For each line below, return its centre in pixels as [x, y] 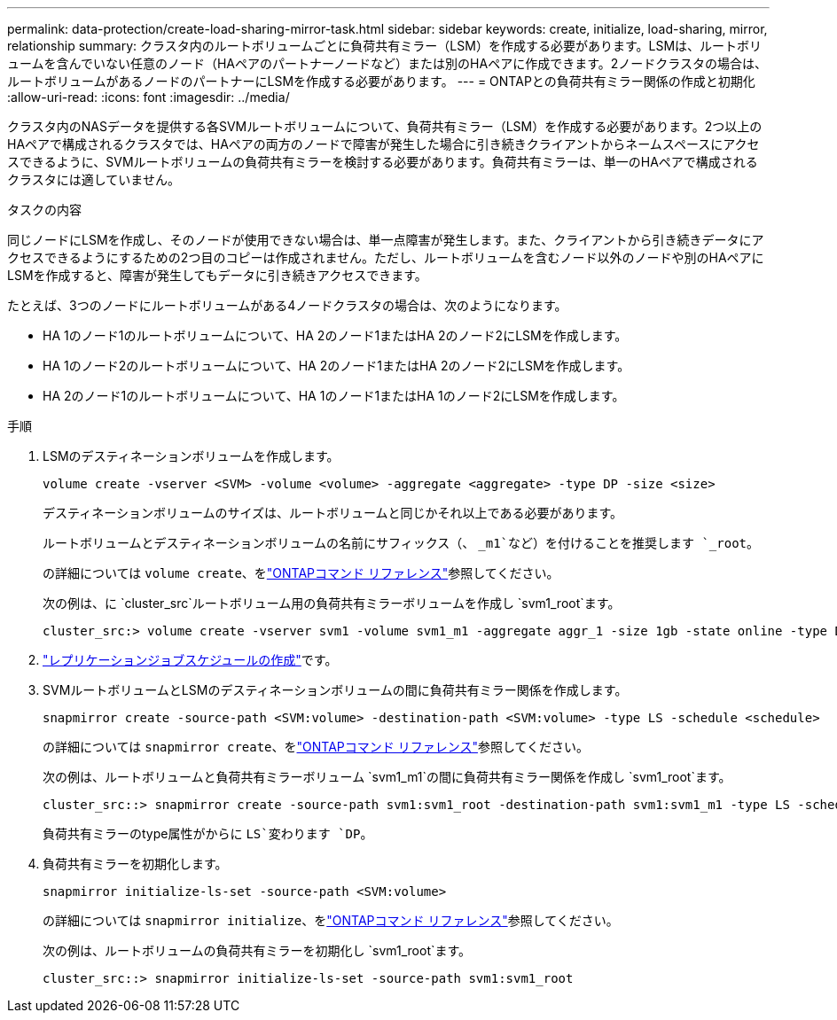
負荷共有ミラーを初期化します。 [135, 864]
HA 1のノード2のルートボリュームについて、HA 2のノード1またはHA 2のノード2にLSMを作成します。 [336, 366]
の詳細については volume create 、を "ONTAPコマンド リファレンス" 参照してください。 [301, 573]
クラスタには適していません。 [94, 179]
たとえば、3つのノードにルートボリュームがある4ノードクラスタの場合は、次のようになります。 [287, 305]
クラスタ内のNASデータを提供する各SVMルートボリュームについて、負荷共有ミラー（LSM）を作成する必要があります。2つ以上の [385, 126]
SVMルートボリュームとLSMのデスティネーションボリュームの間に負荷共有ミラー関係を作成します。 [335, 690]
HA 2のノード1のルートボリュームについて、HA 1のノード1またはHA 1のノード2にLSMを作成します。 [334, 396]
